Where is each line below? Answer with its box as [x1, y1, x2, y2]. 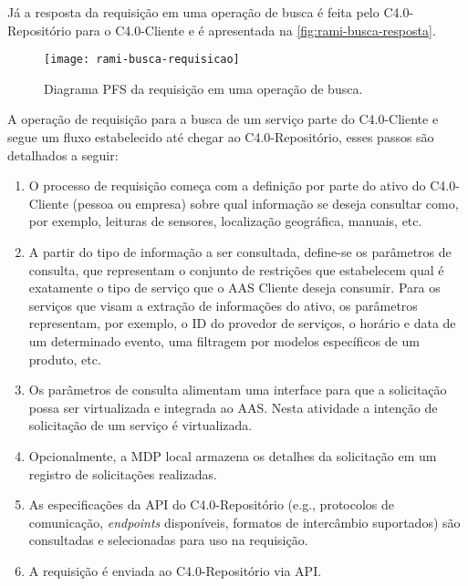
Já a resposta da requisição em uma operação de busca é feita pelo [7, 3, 380, 21]
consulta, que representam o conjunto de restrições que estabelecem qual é [28, 260, 444, 279]
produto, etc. [28, 349, 101, 368]
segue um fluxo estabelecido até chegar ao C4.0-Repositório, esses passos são [7, 128, 434, 147]
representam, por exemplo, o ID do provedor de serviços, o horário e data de [28, 314, 456, 333]
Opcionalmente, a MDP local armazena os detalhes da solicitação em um [28, 446, 437, 465]
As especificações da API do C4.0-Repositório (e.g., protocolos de [28, 495, 394, 514]
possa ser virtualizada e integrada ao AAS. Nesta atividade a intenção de [28, 397, 438, 416]
